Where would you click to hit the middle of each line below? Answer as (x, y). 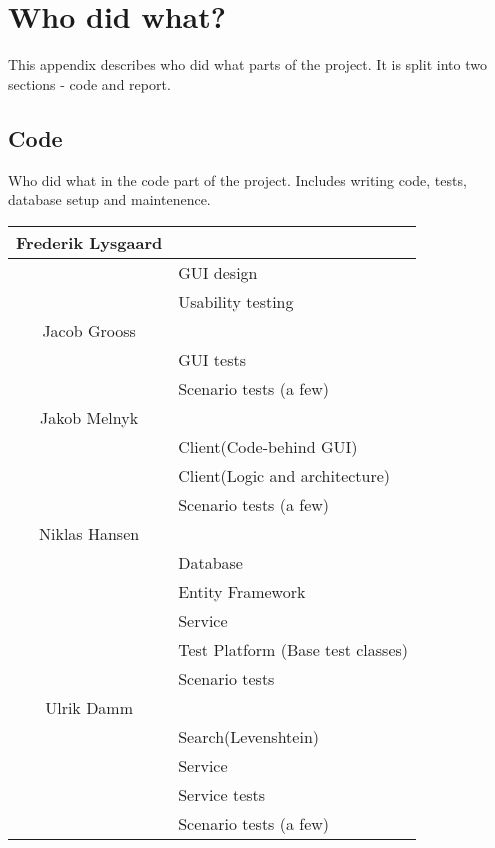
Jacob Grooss (89, 330)
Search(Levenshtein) (249, 736)
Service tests (222, 794)
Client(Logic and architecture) (284, 475)
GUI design (218, 272)
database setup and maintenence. (109, 199)
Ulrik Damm (89, 707)
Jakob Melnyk (89, 417)
